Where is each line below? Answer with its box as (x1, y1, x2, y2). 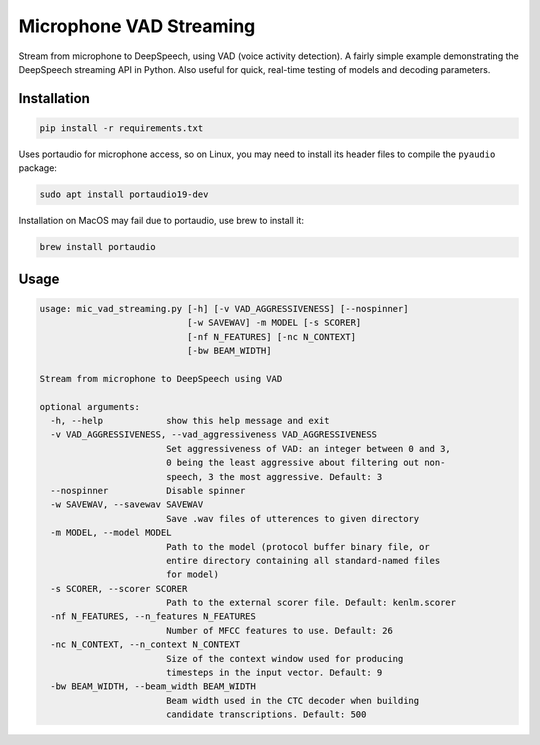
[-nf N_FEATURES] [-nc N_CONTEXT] (186, 331, 357, 342)
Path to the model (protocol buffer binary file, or (165, 541, 430, 552)
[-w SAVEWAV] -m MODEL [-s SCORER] (186, 317, 362, 329)
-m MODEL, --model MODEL (50, 527, 172, 539)
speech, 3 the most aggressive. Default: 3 (165, 471, 383, 482)
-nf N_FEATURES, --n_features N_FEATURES (50, 611, 257, 622)
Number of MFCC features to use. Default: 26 (165, 625, 394, 636)
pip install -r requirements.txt (39, 122, 204, 134)
